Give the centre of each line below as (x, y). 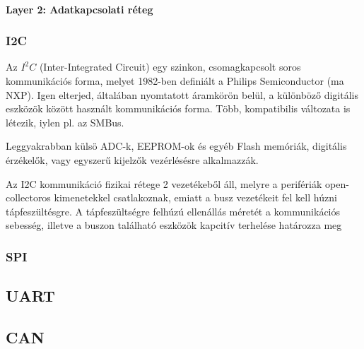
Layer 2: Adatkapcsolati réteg (80, 9)
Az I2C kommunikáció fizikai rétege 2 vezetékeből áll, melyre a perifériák (164, 183)
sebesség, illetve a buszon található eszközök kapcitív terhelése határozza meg (174, 225)
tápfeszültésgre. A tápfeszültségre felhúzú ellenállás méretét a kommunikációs (173, 211)
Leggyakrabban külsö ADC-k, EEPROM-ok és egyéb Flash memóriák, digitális (176, 146)
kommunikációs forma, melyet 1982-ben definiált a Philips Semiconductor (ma (175, 81)
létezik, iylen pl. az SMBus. (65, 122)
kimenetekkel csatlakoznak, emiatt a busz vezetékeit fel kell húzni (195, 197)
